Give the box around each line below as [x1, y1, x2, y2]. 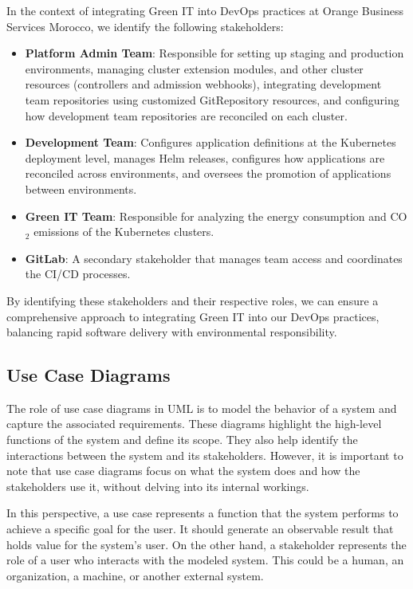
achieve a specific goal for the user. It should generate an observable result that [6, 520, 394, 537]
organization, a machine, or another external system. [6, 567, 264, 583]
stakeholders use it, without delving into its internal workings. [6, 477, 309, 494]
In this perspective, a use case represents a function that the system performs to [6, 505, 399, 521]
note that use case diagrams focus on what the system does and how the [6, 462, 360, 479]
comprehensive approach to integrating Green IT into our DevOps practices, [6, 308, 380, 324]
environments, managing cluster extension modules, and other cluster [25, 60, 364, 77]
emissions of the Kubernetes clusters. [33, 223, 214, 240]
